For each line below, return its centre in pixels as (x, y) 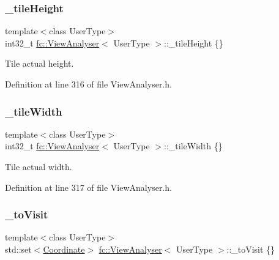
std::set (18, 249)
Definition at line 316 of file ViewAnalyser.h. (88, 84)
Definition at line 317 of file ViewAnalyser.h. (88, 187)
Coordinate (64, 249)
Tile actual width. (39, 166)
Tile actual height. (39, 63)
